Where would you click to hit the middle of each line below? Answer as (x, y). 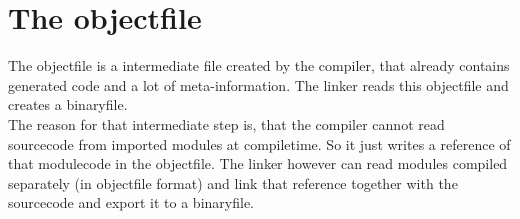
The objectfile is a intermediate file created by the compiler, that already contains (259, 65)
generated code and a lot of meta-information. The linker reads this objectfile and (258, 84)
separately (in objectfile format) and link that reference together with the (233, 182)
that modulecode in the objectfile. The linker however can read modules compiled (258, 163)
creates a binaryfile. (68, 104)
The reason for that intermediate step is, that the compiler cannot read (226, 123)
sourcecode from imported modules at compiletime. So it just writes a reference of (259, 143)
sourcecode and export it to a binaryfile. (131, 202)
